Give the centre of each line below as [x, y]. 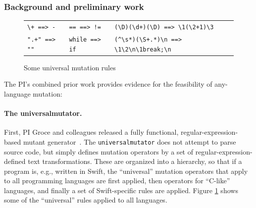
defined [15, 161]
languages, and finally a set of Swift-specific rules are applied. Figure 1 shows [121, 190]
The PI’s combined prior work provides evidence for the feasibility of [108, 84]
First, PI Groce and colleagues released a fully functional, [91, 132]
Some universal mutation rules [70, 67]
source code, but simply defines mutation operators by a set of [99, 151]
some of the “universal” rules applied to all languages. [86, 200]
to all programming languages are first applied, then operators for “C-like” [117, 181]
